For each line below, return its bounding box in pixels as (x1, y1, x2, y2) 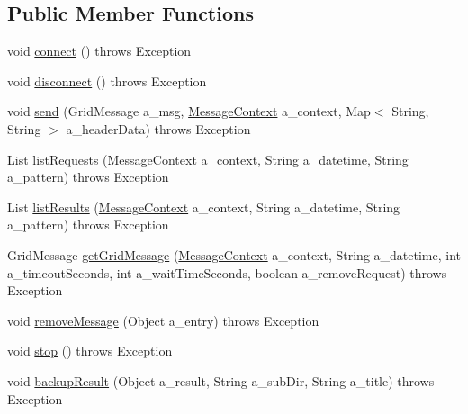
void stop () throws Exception (7, 341, 173, 360)
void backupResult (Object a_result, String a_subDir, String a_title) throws (7, 371, 435, 390)
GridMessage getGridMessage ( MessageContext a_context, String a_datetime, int (7, 245, 461, 264)
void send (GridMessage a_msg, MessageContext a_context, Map (7, 102, 371, 121)
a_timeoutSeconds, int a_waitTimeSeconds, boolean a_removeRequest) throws (7, 263, 447, 282)
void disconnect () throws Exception (7, 71, 207, 90)
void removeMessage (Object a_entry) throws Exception (7, 310, 319, 329)
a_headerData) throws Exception (66, 119, 251, 138)
